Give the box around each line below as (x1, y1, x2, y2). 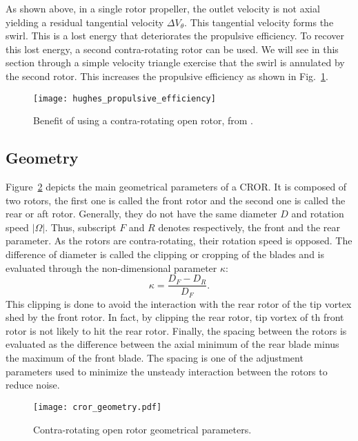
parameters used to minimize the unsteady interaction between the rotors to (6, 364, 328, 378)
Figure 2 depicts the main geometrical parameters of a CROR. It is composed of (6, 179, 347, 194)
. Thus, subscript (45, 219, 117, 234)
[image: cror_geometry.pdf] (33, 402, 162, 412)
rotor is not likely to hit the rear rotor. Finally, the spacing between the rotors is (6, 323, 347, 337)
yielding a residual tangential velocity (6, 14, 164, 29)
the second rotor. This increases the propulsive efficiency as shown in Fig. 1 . (6, 68, 328, 83)
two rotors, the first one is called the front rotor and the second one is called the (6, 193, 346, 207)
